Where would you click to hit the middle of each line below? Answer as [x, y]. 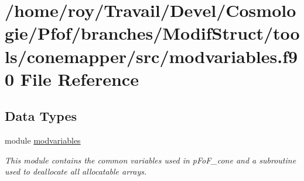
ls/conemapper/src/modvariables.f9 [151, 56]
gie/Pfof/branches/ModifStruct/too [152, 33]
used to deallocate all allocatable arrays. [76, 171]
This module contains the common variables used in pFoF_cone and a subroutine [151, 160]
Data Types [41, 116]
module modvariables [43, 140]
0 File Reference [72, 79]
